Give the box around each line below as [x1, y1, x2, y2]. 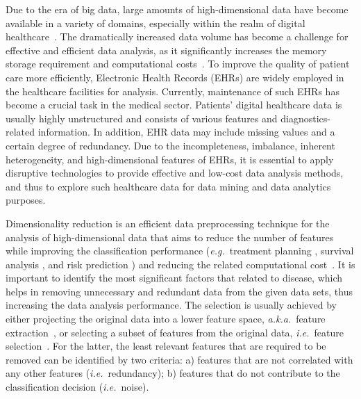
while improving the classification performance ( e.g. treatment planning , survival [6, 243, 354, 258]
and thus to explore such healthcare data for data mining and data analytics [6, 179, 331, 193]
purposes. [6, 193, 46, 207]
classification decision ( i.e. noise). [6, 380, 149, 394]
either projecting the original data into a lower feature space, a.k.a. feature [6, 311, 326, 326]
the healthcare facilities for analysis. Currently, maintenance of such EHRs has [6, 83, 339, 98]
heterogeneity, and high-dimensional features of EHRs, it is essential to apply [6, 152, 334, 166]
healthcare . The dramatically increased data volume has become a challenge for [6, 29, 349, 44]
